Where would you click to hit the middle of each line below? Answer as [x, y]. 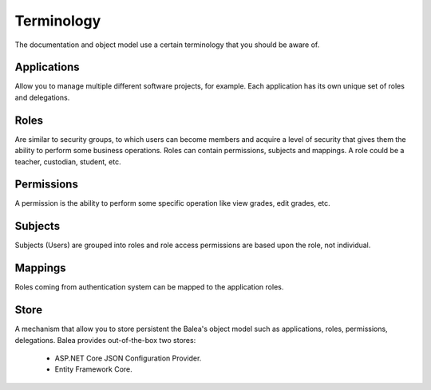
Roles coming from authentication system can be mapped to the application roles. [149, 287]
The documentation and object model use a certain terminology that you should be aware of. [167, 45]
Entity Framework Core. [94, 369]
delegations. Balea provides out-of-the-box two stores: [105, 340]
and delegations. [42, 97]
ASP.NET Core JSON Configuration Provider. [128, 358]
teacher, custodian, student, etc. [68, 162]
